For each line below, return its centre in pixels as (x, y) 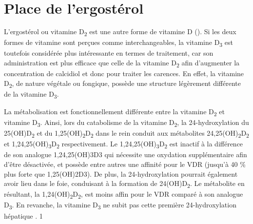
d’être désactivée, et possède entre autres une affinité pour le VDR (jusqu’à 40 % (125, 164)
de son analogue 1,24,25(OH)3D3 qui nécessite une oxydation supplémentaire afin (126, 154)
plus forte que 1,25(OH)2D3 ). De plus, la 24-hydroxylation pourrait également (121, 173)
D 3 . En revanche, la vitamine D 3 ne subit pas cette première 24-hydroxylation (120, 205)
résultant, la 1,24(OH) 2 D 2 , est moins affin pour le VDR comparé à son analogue (124, 195)
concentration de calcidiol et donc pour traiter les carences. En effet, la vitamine (124, 73)
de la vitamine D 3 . (31, 94)
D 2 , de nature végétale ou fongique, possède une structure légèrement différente (122, 83)
